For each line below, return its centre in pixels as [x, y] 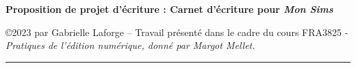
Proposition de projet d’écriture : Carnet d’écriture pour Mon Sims [169, 9]
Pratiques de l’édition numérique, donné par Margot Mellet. [130, 45]
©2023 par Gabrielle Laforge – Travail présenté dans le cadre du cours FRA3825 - [177, 32]
